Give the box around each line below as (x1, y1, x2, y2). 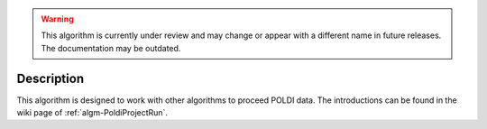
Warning (41, 14, 74, 24)
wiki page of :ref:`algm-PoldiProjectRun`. (16, 107, 169, 118)
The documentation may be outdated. (41, 42, 181, 53)
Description (16, 70, 85, 86)
